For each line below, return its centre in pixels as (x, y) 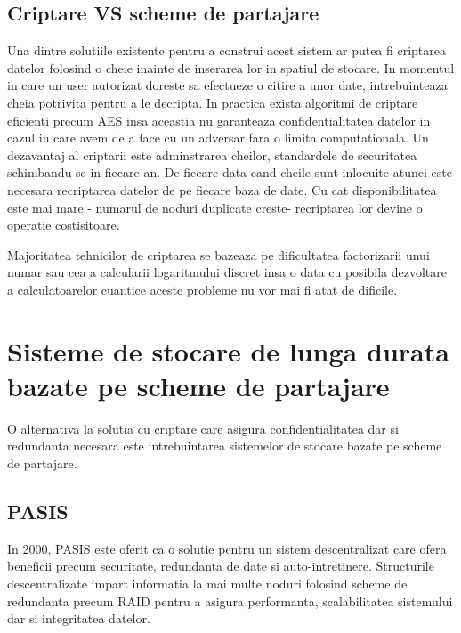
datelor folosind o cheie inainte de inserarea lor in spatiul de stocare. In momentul (231, 67)
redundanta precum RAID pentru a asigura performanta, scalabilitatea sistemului (230, 601)
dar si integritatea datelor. (79, 618)
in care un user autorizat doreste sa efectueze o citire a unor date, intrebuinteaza (227, 85)
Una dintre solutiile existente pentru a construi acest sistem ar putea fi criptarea (227, 50)
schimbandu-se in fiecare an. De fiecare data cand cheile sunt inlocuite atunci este (230, 172)
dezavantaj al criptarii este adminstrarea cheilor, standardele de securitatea (212, 154)
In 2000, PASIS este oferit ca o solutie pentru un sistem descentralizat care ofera (227, 548)
